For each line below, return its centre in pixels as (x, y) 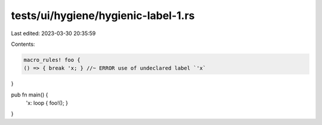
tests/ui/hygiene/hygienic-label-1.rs (103, 15)
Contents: (23, 44)
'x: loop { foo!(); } (47, 103)
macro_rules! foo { (52, 60)
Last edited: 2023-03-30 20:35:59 (53, 33)
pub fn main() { (30, 95)
